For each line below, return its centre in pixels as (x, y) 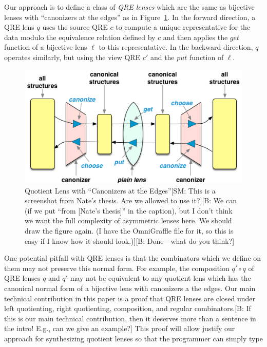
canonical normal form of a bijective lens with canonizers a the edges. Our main (130, 288)
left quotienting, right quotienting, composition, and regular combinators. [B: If (128, 308)
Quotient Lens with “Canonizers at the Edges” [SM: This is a (120, 190)
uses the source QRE (75, 27)
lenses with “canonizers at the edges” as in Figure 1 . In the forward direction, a (130, 17)
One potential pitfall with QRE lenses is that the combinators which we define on (133, 258)
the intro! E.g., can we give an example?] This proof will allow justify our (120, 328)
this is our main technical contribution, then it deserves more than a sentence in (130, 318)
